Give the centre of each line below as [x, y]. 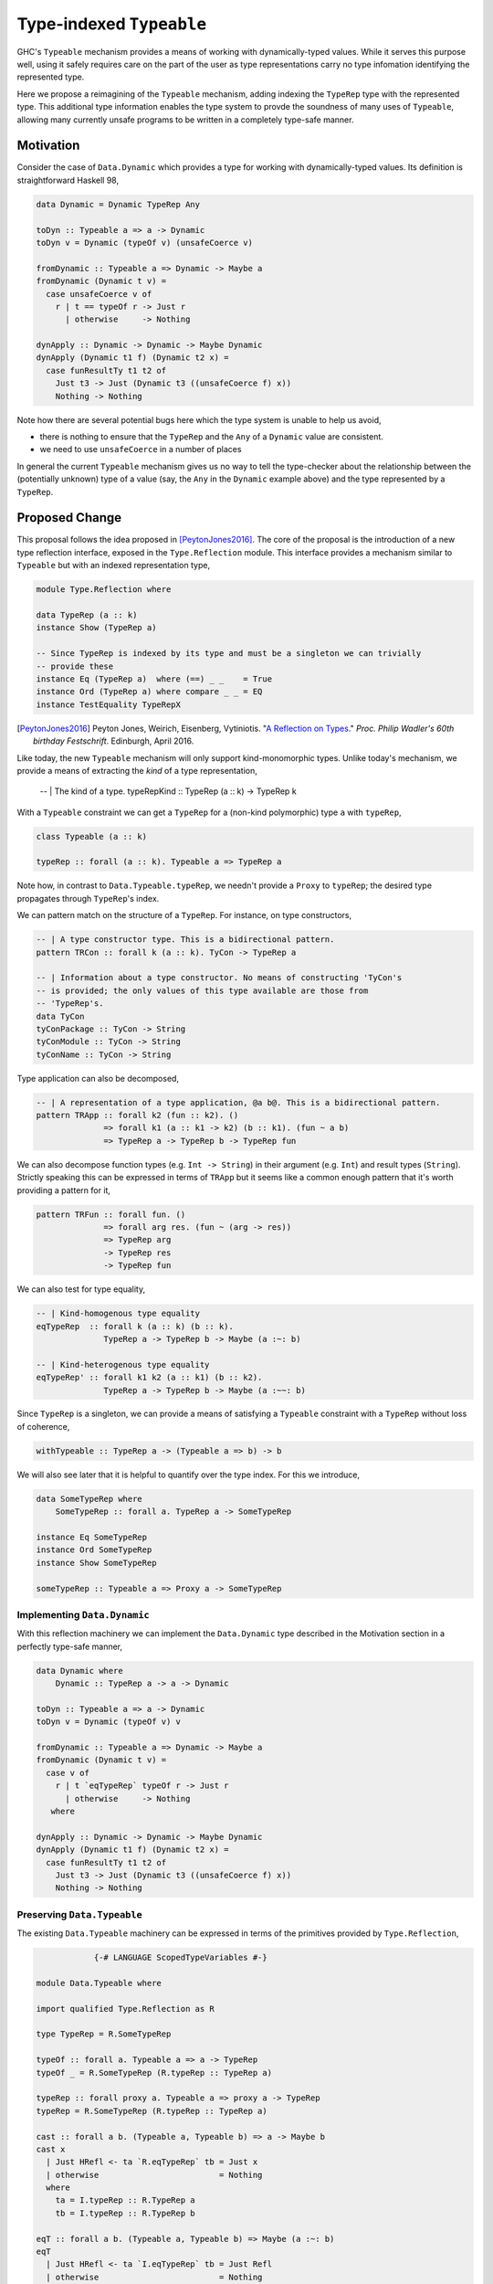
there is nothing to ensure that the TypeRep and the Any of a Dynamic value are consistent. [211, 437]
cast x [51, 2149]
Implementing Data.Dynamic [83, 1614]
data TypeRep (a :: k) [87, 615]
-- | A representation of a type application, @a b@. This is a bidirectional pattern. [238, 1102]
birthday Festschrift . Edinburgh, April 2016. [114, 741]
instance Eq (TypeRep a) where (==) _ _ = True [154, 679]
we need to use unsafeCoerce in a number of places [141, 449]
